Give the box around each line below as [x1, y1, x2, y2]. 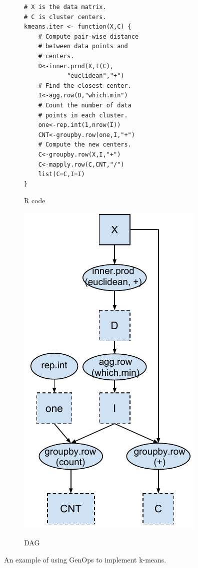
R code [24, 195, 45, 206]
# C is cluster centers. [24, 13, 106, 21]
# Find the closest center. [38, 82, 131, 89]
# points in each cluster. [38, 111, 128, 119]
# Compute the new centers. [38, 141, 131, 149]
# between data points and [38, 43, 128, 50]
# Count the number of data [38, 101, 131, 109]
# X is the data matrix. [24, 4, 106, 11]
